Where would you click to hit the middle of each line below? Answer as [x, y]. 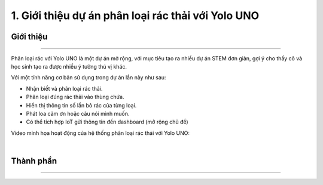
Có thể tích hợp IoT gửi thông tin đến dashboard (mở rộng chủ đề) [107, 122]
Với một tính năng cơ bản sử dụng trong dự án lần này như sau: [89, 78]
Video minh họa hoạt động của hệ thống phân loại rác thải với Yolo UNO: [100, 133]
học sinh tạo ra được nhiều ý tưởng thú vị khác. [69, 66]
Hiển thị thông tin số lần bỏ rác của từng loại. [81, 105]
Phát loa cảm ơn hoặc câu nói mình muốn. [78, 113]
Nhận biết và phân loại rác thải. [64, 88]
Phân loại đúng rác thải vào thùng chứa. [75, 97]
